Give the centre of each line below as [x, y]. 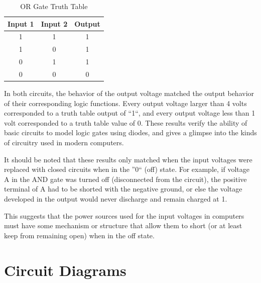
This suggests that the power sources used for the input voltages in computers [124, 215]
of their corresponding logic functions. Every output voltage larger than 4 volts [125, 103]
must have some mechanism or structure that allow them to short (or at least [123, 225]
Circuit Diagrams [65, 270]
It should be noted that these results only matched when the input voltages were [128, 159]
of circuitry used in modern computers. [64, 143]
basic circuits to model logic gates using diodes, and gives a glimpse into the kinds [130, 132]
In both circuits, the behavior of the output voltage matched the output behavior [129, 93]
